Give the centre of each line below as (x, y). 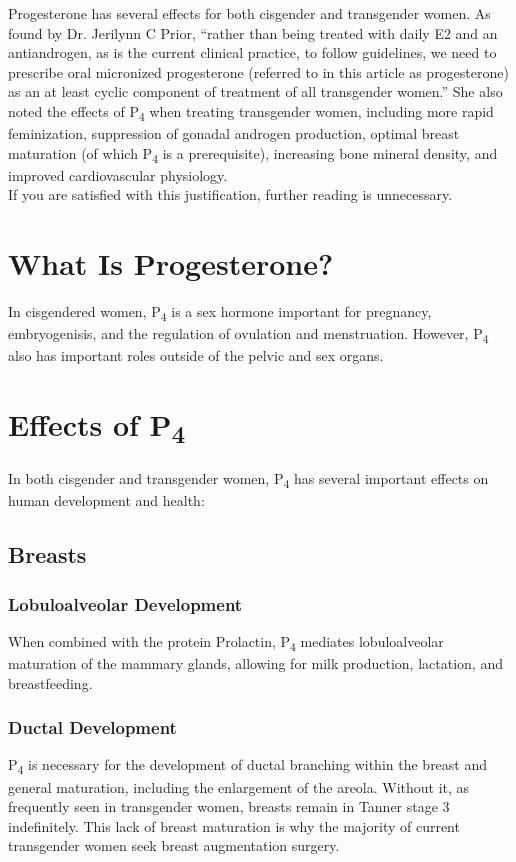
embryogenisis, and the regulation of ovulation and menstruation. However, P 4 (248, 335)
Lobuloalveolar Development (125, 603)
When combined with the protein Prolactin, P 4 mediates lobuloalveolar (226, 642)
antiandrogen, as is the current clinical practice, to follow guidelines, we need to (252, 52)
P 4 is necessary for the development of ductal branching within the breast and (248, 766)
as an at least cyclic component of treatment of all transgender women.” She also (255, 91)
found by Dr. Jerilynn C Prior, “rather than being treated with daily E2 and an (253, 32)
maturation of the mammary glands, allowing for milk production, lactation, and (255, 663)
